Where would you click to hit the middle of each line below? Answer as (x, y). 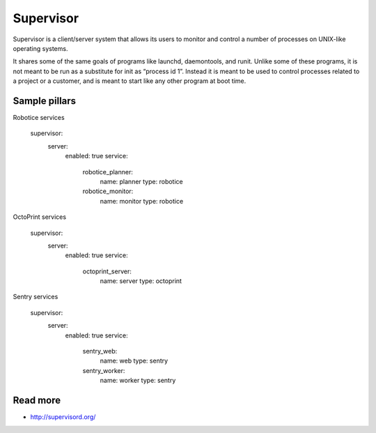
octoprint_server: (107, 271)
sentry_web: (100, 351)
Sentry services (36, 297)
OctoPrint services (39, 217)
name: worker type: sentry (138, 381)
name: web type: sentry (134, 361)
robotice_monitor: (108, 191)
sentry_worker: (104, 370)
